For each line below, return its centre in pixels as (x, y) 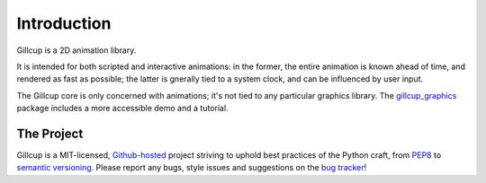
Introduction (64, 23)
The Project (50, 133)
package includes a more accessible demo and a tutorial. (122, 109)
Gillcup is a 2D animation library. (76, 50)
